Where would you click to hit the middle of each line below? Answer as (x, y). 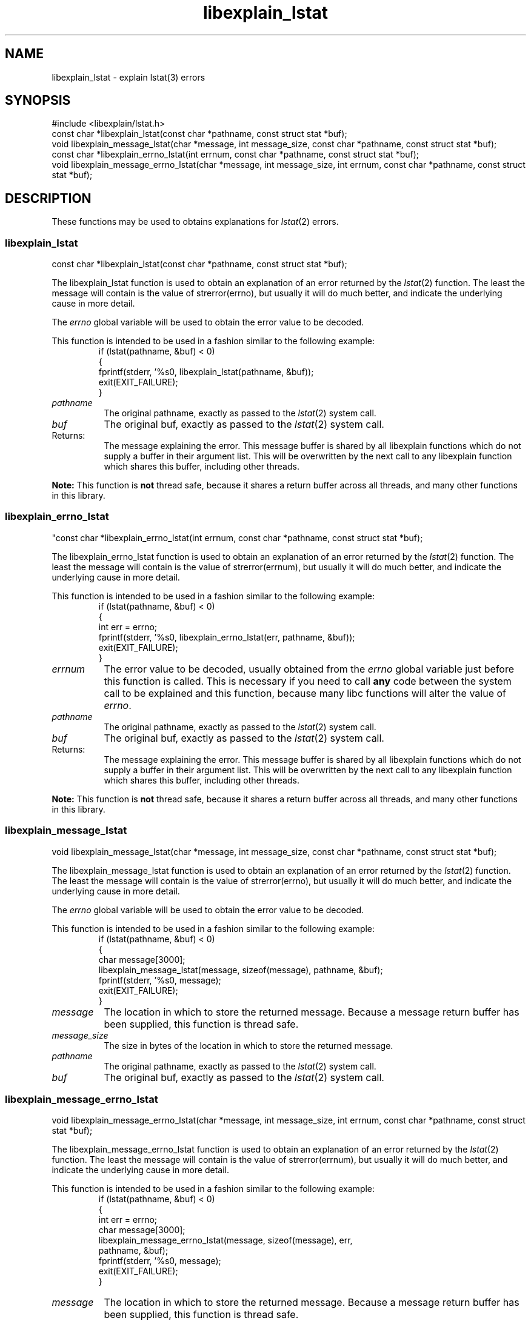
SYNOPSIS (38, 101)
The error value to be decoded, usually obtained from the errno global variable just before (309, 669)
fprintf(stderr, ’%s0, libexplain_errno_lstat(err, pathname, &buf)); (227, 637)
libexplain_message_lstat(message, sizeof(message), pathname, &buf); (241, 970)
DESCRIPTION (48, 198)
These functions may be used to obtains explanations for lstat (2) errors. (195, 222)
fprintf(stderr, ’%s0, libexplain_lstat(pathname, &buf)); (206, 372)
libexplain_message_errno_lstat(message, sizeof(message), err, (225, 1240)
